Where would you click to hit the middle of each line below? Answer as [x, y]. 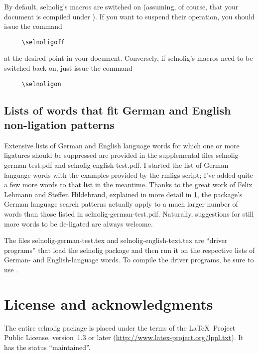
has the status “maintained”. [47, 347]
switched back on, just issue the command [68, 68]
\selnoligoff [43, 42]
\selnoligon [41, 84]
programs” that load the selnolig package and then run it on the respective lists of [129, 250]
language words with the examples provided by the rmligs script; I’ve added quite [129, 175]
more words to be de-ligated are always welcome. [78, 223]
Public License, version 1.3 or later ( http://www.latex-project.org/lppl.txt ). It [124, 337]
